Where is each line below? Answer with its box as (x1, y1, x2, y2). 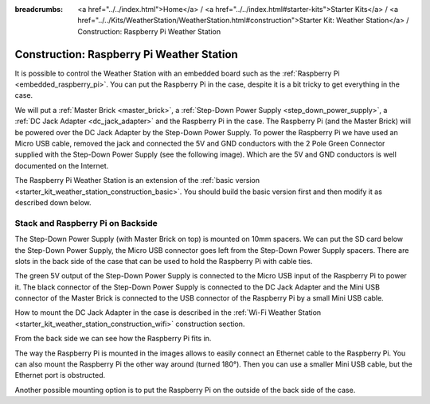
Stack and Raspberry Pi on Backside (14, 217, 158, 228)
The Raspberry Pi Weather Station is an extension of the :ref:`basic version (14, 176, 260, 185)
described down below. (14, 197, 92, 207)
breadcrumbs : (14, 5, 64, 14)
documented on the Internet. (14, 161, 109, 170)
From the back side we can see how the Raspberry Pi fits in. (14, 334, 212, 344)
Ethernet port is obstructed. (14, 371, 106, 380)
